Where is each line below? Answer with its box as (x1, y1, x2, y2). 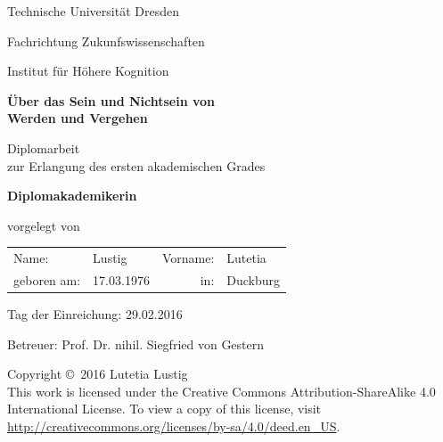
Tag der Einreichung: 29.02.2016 (7, 305, 183, 323)
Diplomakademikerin (7, 186, 137, 205)
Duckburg (226, 270, 281, 289)
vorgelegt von (7, 216, 80, 234)
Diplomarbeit (7, 138, 80, 157)
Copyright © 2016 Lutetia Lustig (7, 364, 188, 383)
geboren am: (13, 270, 81, 289)
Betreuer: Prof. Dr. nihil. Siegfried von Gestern (7, 334, 265, 353)
